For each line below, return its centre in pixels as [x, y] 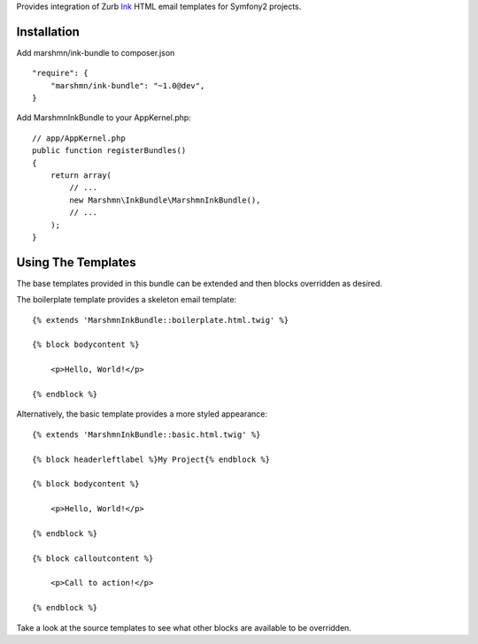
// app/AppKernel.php [79, 138]
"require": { [60, 73]
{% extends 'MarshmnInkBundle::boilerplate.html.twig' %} [161, 320]
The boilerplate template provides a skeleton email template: [127, 300]
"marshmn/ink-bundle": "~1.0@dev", [127, 85]
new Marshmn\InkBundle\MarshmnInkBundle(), [165, 200]
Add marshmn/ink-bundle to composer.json [96, 52]
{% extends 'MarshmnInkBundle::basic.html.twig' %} [146, 434]
